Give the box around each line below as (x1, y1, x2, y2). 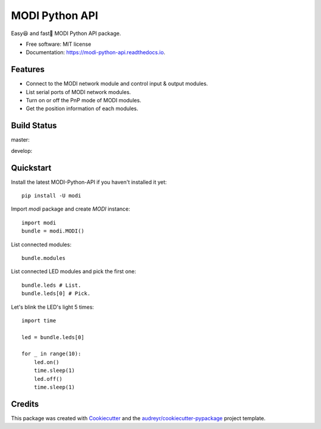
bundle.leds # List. (21, 281, 81, 289)
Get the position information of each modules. (26, 105, 139, 112)
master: (11, 136, 30, 143)
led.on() (33, 359, 59, 365)
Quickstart (11, 162, 52, 173)
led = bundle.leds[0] (21, 334, 84, 340)
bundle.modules (21, 255, 66, 261)
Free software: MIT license (26, 40, 92, 48)
